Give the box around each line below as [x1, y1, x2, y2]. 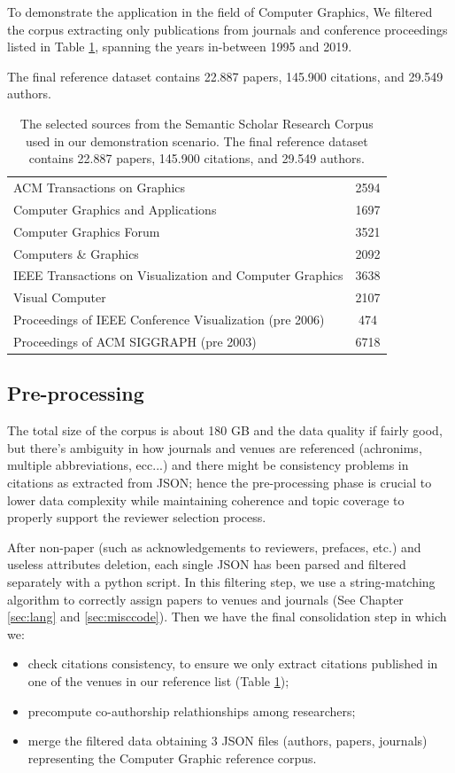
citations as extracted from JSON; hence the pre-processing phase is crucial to [7, 472, 432, 491]
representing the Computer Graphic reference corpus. [27, 748, 317, 767]
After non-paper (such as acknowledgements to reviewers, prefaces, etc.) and [7, 537, 421, 556]
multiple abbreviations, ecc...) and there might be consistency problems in [7, 456, 409, 474]
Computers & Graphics [13, 244, 139, 262]
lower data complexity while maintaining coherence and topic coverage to [7, 490, 405, 509]
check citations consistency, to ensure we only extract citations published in [27, 654, 438, 673]
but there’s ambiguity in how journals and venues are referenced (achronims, [7, 438, 422, 457]
